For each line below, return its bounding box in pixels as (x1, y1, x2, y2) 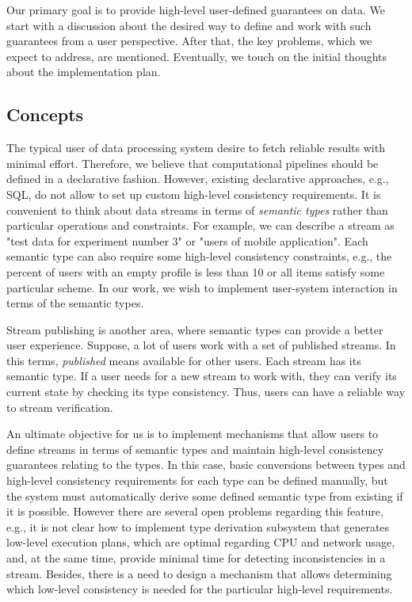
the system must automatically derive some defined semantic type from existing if (6, 487, 403, 504)
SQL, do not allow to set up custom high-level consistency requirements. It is (6, 185, 381, 202)
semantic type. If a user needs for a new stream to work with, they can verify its (6, 368, 397, 384)
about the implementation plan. (6, 63, 161, 80)
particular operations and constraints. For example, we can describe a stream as (6, 217, 395, 234)
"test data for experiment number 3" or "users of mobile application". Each (6, 232, 368, 249)
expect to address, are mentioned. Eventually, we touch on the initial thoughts (6, 48, 387, 64)
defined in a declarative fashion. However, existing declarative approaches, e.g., (6, 170, 389, 187)
